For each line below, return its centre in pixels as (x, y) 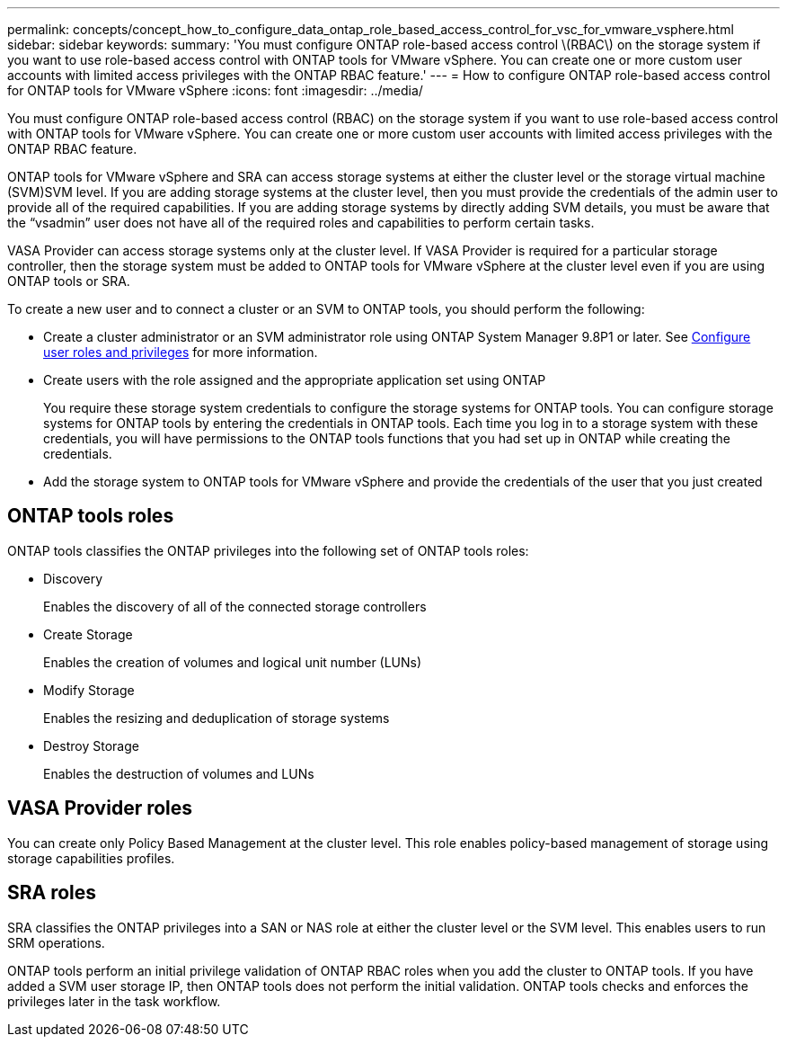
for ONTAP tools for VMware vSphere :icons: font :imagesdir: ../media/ (215, 90)
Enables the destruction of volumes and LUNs (179, 773)
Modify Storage (89, 690)
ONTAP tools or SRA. (69, 281)
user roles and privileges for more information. (181, 352)
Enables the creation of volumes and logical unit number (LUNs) (233, 662)
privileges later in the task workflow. (114, 1001)
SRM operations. (56, 942)
